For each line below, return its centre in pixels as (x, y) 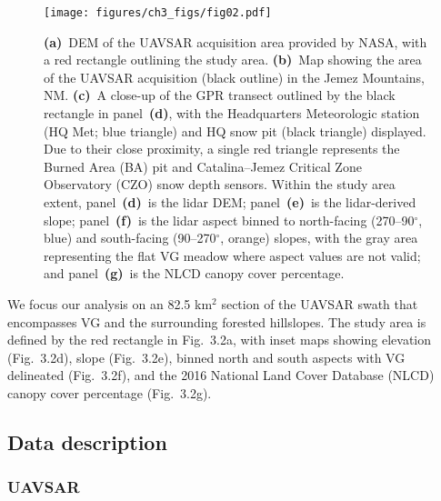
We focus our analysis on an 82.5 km (110, 303)
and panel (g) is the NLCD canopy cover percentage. (194, 273)
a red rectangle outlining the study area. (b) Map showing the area (233, 60)
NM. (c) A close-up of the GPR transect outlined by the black (220, 95)
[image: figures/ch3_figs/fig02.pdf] (158, 13)
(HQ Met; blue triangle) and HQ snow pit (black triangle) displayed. (235, 130)
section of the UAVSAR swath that (320, 303)
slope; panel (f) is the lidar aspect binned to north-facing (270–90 (229, 220)
